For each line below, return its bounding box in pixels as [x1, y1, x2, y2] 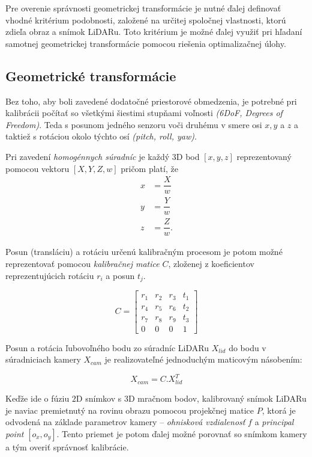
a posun [106, 269, 135, 281]
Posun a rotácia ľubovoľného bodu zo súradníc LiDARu [5, 341, 209, 354]
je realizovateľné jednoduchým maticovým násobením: [104, 353, 302, 366]
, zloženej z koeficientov [168, 257, 254, 270]
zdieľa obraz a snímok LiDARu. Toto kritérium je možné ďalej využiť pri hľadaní [5, 25, 302, 38]
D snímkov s [76, 391, 122, 404]
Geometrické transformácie [5, 66, 176, 85]
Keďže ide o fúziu [5, 391, 70, 404]
